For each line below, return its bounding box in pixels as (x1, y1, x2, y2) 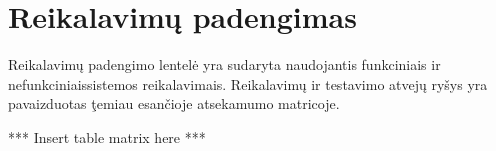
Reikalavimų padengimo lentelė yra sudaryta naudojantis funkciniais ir (8, 54, 441, 75)
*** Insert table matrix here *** (8, 126, 206, 147)
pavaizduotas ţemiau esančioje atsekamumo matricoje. (8, 93, 340, 114)
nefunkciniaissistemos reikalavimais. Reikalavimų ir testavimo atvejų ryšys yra (8, 73, 488, 94)
